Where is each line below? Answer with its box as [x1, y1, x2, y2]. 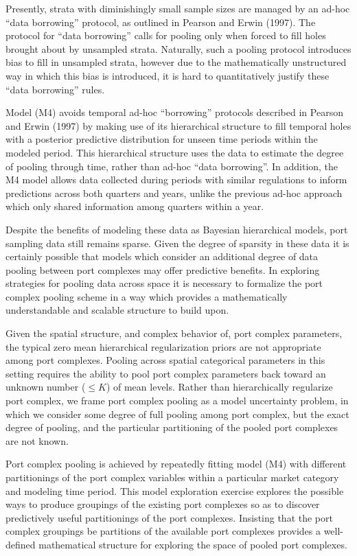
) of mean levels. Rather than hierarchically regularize [106, 380, 333, 394]
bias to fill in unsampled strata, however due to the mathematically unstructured [5, 55, 347, 69]
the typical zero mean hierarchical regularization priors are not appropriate [5, 339, 321, 354]
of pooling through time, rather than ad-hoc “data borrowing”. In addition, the [5, 159, 338, 173]
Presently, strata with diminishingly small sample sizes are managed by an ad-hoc [5, 1, 350, 15]
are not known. [5, 433, 69, 448]
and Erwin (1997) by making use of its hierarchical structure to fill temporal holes [5, 118, 352, 132]
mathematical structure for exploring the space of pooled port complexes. [38, 537, 347, 551]
